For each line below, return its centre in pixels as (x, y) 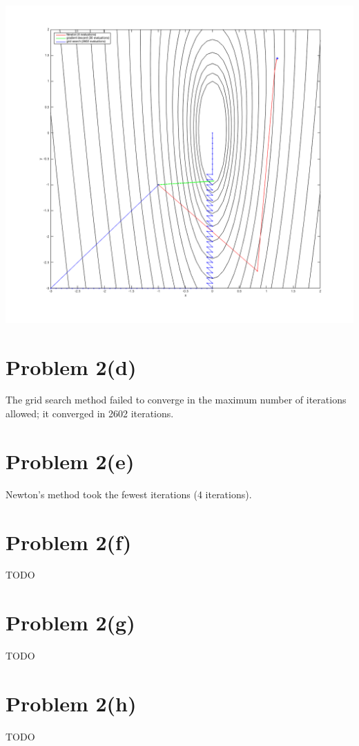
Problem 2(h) (71, 703)
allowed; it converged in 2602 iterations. (90, 413)
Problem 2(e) (70, 461)
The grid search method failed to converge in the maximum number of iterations (176, 400)
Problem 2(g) (70, 622)
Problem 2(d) (71, 366)
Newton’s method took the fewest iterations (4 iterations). (129, 494)
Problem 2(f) (69, 542)
